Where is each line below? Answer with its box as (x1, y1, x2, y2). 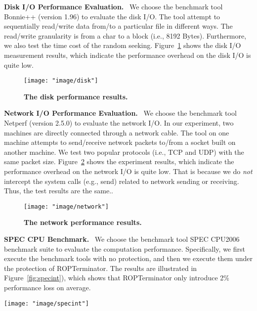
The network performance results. (24, 217, 142, 227)
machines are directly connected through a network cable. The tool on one (4, 127, 229, 137)
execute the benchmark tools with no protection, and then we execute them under (4, 253, 253, 264)
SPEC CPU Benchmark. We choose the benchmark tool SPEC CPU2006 (4, 234, 240, 244)
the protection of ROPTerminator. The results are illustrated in (4, 263, 197, 273)
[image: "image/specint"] (4, 300, 89, 307)
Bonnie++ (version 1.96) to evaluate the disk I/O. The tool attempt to (4, 11, 220, 21)
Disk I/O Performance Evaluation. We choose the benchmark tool (4, 1, 223, 11)
